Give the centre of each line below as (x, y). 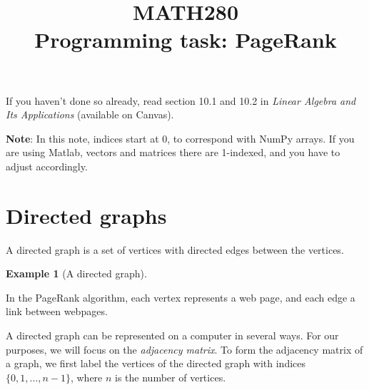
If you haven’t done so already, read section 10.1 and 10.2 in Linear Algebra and (181, 100)
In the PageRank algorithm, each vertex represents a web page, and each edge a (181, 297)
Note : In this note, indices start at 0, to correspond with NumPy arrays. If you (180, 138)
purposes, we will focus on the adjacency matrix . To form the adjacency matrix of (184, 349)
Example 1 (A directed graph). (76, 273)
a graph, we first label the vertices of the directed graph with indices (156, 363)
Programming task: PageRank (186, 40)
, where (86, 377)
